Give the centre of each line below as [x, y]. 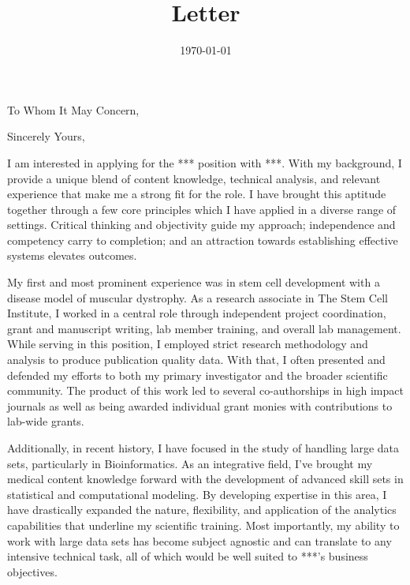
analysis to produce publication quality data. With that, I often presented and [196, 360]
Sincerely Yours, [46, 136]
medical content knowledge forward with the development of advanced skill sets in [205, 479]
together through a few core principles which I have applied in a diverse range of [202, 209]
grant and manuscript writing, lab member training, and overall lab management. [204, 328]
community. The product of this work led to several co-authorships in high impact [205, 390]
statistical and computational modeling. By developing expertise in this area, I [197, 494]
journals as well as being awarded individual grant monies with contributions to [200, 405]
